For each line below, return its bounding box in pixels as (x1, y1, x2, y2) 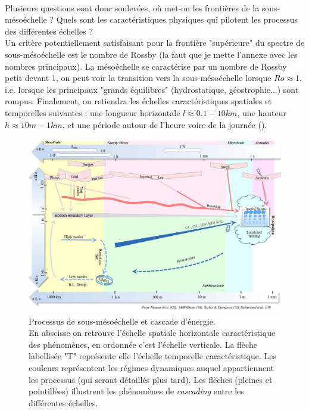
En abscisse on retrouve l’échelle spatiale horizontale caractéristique (29, 326, 276, 339)
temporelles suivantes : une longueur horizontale (5, 106, 180, 119)
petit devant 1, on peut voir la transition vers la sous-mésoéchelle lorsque (5, 71, 271, 84)
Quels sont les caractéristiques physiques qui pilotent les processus (56, 13, 298, 26)
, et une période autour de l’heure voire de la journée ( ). (62, 118, 267, 130)
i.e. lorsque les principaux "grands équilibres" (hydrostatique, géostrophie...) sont (5, 83, 299, 95)
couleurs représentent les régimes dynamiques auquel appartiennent (29, 362, 274, 373)
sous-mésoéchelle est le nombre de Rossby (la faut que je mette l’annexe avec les (5, 48, 298, 60)
